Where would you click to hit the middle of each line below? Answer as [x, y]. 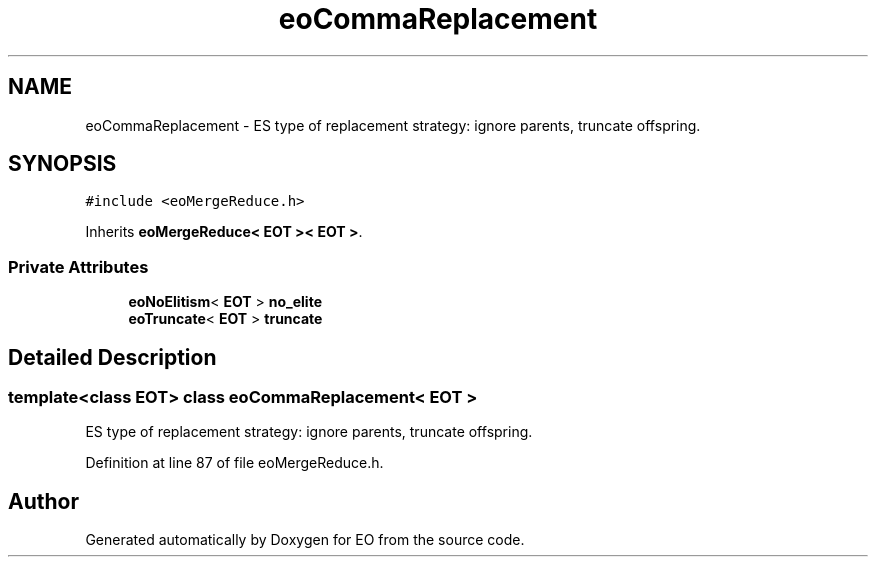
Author [43, 501]
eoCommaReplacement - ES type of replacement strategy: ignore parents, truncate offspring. [393, 125]
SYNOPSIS [62, 164]
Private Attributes [78, 266]
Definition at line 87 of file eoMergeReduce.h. [234, 463]
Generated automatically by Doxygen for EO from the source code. [305, 540]
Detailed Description [112, 357]
